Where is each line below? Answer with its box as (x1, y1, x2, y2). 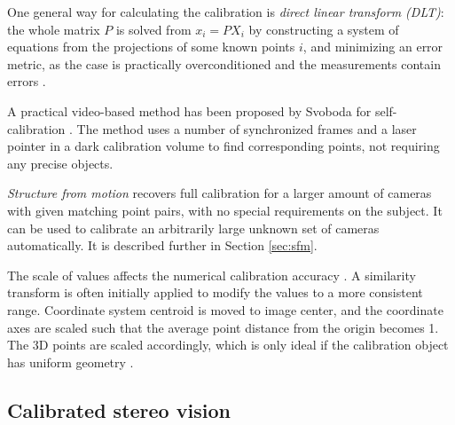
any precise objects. (7, 153, 114, 172)
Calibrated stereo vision (7, 396, 231, 423)
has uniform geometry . (7, 352, 134, 371)
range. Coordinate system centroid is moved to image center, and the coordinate (7, 300, 443, 319)
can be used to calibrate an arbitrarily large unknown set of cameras (7, 218, 380, 237)
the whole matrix (7, 20, 100, 38)
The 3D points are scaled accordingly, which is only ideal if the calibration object (7, 335, 449, 354)
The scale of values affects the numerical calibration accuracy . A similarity (7, 265, 416, 284)
